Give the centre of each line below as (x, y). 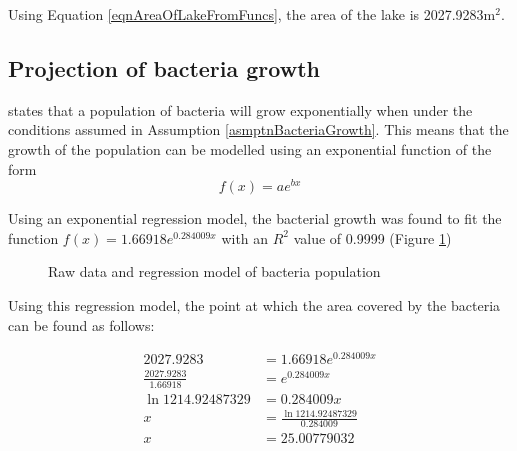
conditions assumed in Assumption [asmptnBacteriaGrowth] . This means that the (258, 129)
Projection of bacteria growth (164, 67)
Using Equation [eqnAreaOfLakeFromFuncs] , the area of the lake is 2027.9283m (252, 14)
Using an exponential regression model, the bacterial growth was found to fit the (255, 218)
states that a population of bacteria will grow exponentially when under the (240, 109)
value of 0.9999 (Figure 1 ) (372, 237)
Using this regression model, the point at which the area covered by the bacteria (254, 305)
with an (245, 237)
